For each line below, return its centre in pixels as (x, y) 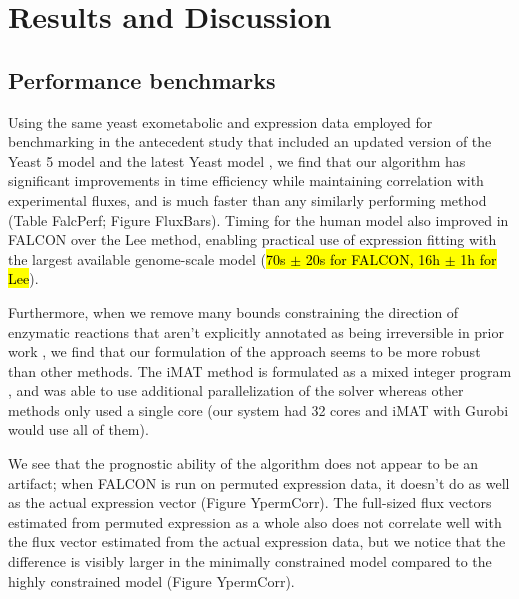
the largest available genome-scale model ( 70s (147, 258)
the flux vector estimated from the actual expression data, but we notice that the (257, 541)
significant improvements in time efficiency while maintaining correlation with (246, 180)
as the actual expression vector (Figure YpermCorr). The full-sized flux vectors (250, 502)
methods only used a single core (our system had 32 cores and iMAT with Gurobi (258, 409)
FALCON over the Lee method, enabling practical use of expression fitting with (252, 239)
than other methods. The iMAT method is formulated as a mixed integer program (260, 370)
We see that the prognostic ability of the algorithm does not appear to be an (243, 463)
